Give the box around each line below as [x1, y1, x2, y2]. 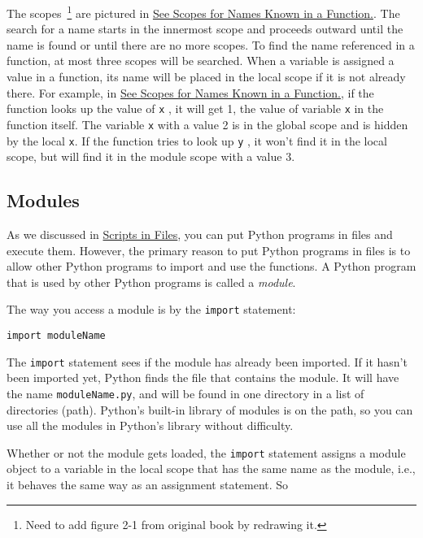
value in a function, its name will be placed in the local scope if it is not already [7, 68, 406, 85]
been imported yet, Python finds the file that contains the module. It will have [7, 369, 399, 386]
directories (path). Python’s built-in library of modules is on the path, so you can [7, 401, 413, 418]
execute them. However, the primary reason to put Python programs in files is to [7, 241, 411, 258]
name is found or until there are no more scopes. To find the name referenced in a [7, 36, 415, 53]
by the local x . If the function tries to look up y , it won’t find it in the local [7, 132, 387, 149]
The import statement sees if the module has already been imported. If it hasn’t [7, 353, 408, 370]
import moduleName [7, 330, 106, 342]
